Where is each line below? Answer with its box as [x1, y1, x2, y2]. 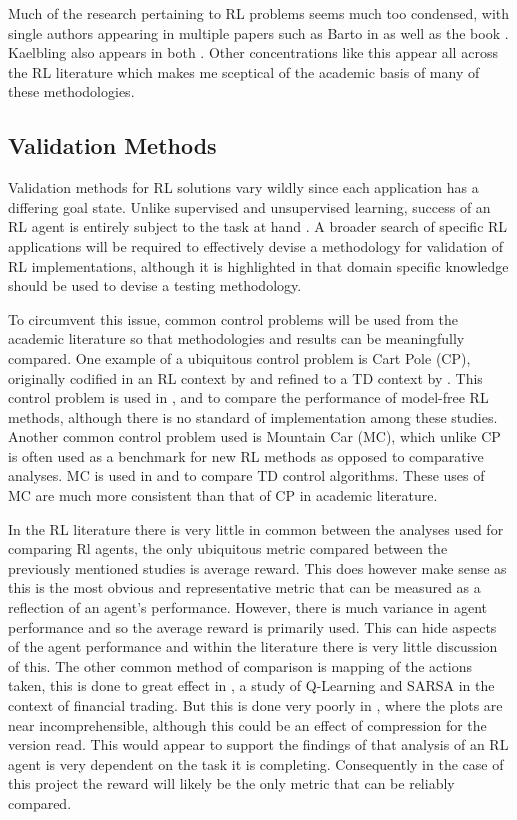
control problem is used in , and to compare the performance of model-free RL [8, 387, 489, 408]
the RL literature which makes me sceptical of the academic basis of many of [8, 61, 480, 82]
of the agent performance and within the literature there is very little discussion [8, 636, 498, 657]
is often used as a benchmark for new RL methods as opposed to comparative [8, 445, 484, 466]
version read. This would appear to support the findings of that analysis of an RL [8, 734, 509, 755]
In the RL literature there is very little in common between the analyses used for [8, 518, 504, 539]
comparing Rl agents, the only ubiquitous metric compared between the [8, 538, 448, 559]
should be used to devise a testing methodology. [8, 275, 302, 296]
